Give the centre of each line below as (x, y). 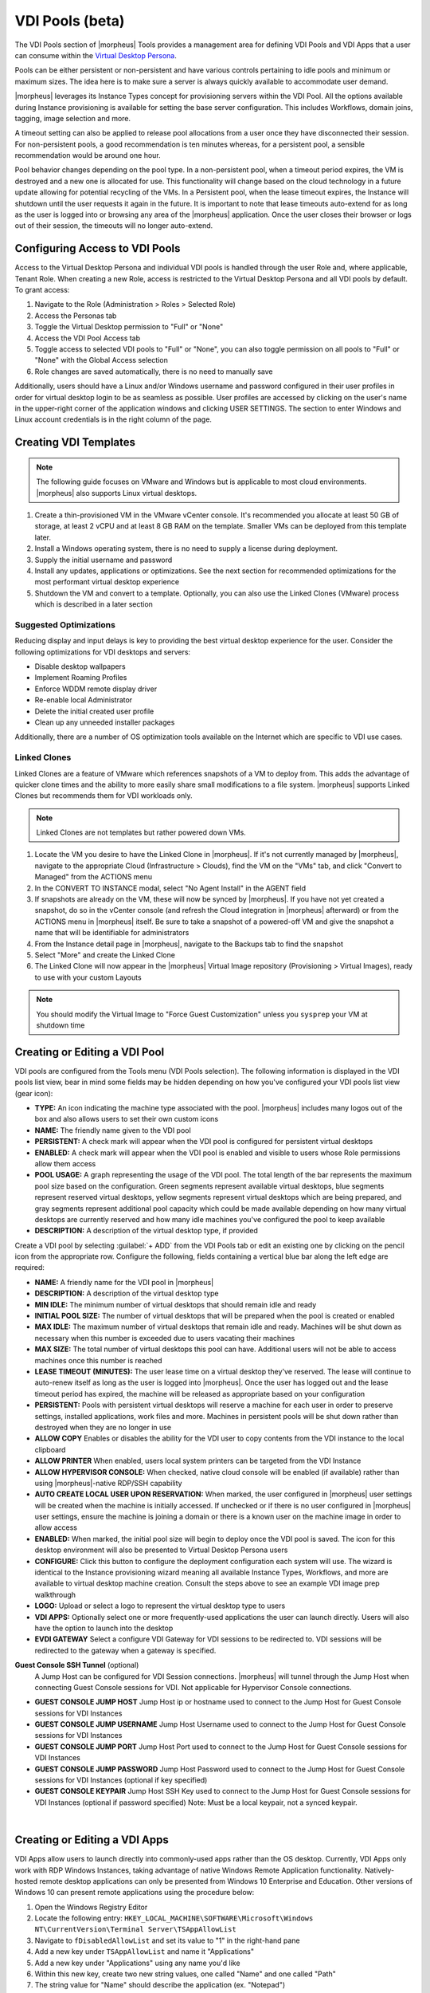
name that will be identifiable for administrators (112, 933)
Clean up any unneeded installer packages (105, 722)
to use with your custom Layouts (88, 977)
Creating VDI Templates (75, 442)
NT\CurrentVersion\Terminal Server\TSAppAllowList (135, 1930)
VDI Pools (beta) (70, 21)
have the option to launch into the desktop (104, 1628)
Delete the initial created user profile (94, 711)
